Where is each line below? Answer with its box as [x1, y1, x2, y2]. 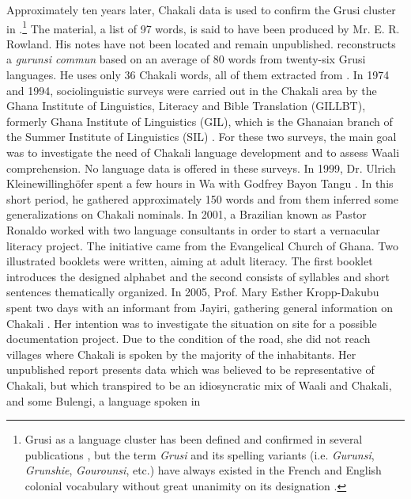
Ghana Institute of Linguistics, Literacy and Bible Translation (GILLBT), [6, 97, 366, 114]
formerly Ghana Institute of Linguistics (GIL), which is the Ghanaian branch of [6, 112, 393, 129]
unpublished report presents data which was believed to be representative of [6, 361, 375, 378]
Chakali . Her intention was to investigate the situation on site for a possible [6, 314, 377, 331]
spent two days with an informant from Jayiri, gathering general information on [6, 299, 394, 315]
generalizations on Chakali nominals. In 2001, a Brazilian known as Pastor [6, 206, 367, 223]
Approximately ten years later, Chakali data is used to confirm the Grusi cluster [6, 2, 396, 17]
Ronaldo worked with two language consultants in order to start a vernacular [6, 221, 380, 238]
